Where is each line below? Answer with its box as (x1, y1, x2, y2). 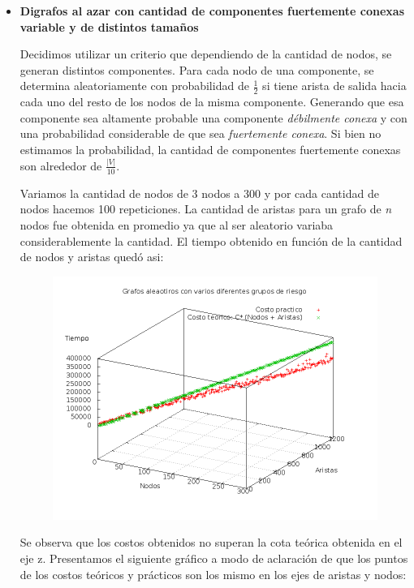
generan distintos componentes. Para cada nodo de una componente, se (19, 61, 374, 78)
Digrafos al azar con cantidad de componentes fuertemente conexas (19, 2, 404, 19)
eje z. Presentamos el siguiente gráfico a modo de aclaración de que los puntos (19, 550, 408, 567)
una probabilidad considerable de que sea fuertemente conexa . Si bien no (19, 125, 382, 142)
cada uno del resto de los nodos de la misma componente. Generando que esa (19, 93, 404, 110)
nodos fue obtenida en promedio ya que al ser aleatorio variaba (19, 216, 334, 233)
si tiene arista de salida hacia (262, 77, 407, 94)
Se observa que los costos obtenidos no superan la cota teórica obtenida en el (19, 534, 403, 551)
